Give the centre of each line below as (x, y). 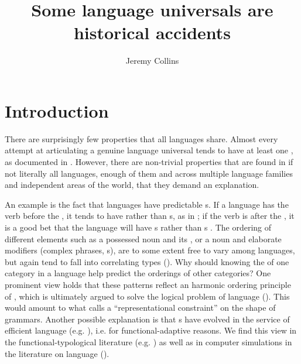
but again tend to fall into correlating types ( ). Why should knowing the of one (147, 261)
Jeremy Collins (152, 61)
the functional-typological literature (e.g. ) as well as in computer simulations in (148, 341)
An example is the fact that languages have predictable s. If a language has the (147, 204)
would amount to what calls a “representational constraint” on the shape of (140, 308)
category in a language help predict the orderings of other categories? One (138, 273)
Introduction (57, 110)
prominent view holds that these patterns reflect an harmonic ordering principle (148, 284)
